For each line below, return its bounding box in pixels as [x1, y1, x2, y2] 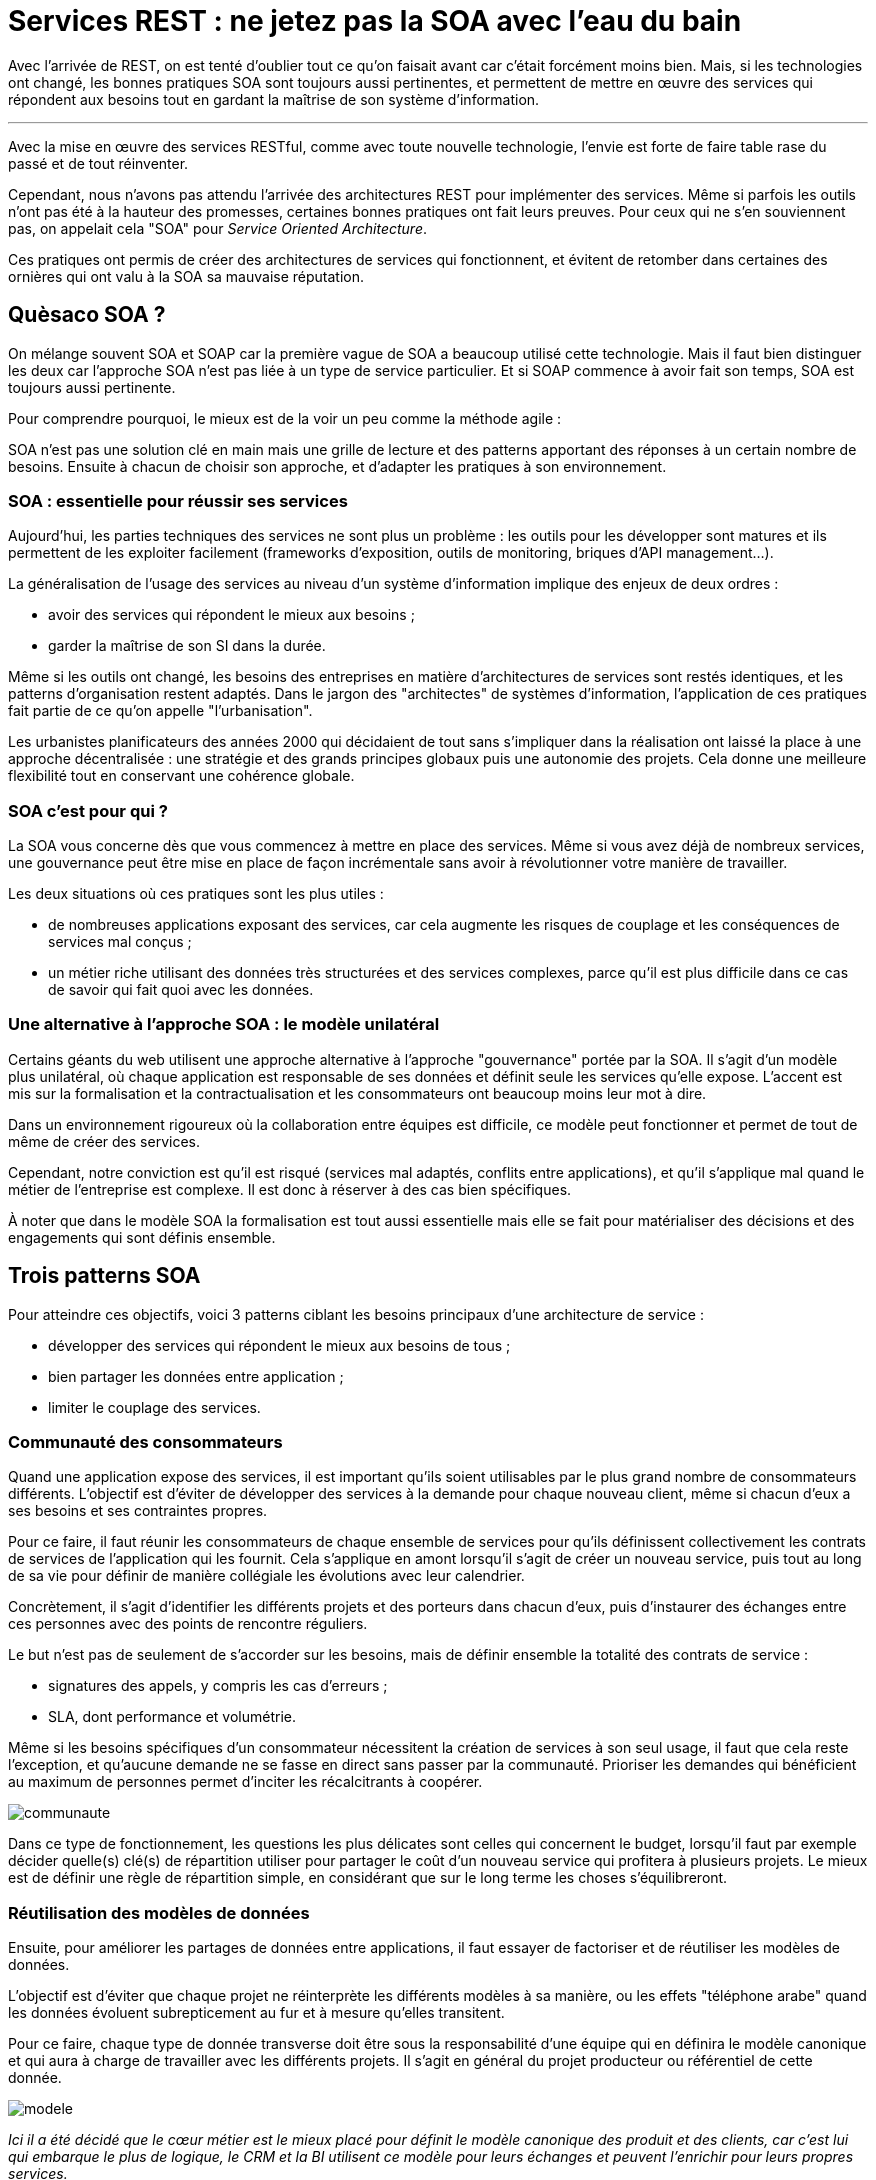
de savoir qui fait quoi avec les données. [48, 981, 314, 999]
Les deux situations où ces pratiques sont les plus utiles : [8, 885, 384, 903]
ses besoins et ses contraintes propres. [8, 1502, 268, 1520]
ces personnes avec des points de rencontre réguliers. [8, 1615, 368, 1633]
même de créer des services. [8, 1132, 200, 1150]
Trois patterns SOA [8, 1263, 201, 1289]
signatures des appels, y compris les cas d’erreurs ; [48, 1677, 388, 1695]
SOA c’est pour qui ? [8, 800, 168, 821]
